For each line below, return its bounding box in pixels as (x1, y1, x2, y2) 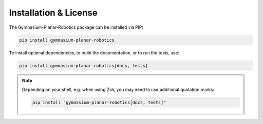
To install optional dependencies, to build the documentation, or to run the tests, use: (9, 50, 180, 55)
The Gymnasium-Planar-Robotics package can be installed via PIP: (9, 24, 144, 30)
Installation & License (9, 7, 97, 18)
